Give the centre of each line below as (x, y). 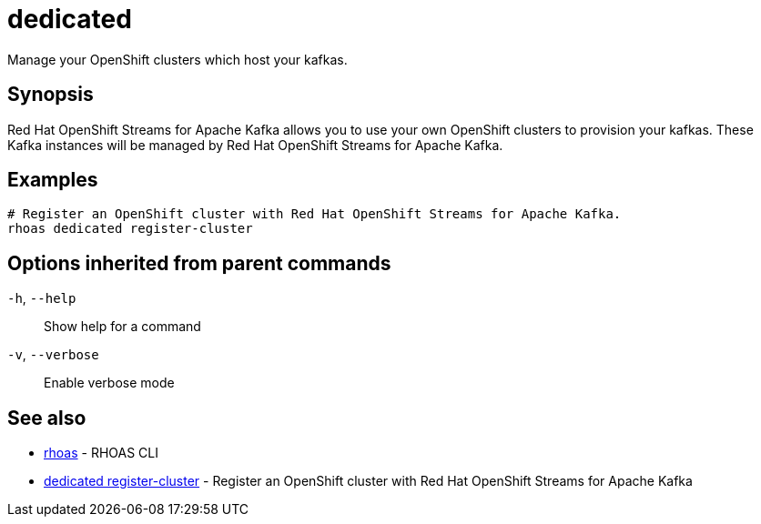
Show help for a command (122, 327)
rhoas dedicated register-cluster (130, 229)
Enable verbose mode (109, 383)
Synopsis (51, 95)
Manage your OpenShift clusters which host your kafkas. (178, 59)
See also (47, 418)
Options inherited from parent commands (199, 263)
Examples (53, 180)
